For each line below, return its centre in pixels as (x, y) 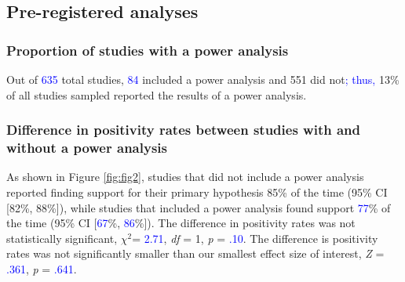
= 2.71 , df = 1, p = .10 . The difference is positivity (255, 238)
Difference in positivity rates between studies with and (183, 130)
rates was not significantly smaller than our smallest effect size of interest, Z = (195, 253)
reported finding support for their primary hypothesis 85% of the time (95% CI (197, 192)
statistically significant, (62, 238)
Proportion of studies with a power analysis (148, 50)
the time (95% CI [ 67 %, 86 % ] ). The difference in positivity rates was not (181, 223)
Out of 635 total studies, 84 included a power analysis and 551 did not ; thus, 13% (203, 79)
